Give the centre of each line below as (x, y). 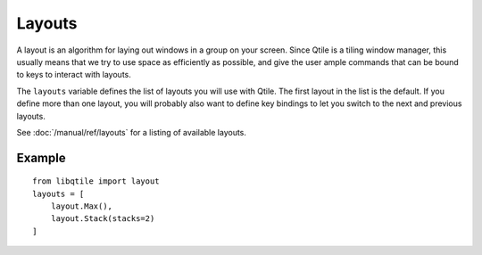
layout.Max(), (82, 206)
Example (41, 157)
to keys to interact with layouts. (74, 75)
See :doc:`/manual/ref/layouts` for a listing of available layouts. (132, 132)
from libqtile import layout (96, 181)
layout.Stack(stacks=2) (103, 219)
